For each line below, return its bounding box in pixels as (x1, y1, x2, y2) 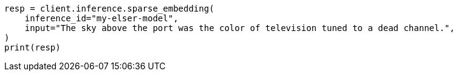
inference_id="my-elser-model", (24, 13, 179, 23)
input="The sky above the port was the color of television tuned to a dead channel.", (24, 23, 455, 33)
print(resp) (4, 43, 61, 52)
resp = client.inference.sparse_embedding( (4, 4, 214, 13)
